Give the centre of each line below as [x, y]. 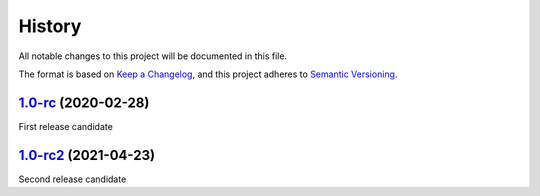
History [50, 26]
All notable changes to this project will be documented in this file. [153, 56]
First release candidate [66, 126]
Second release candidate [72, 179]
